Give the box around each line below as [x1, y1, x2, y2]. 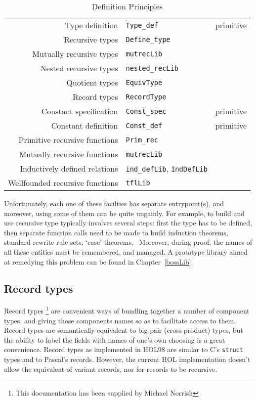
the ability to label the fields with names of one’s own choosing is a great [4, 334, 225, 345]
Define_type [126, 35, 171, 44]
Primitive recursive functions [18, 134, 118, 145]
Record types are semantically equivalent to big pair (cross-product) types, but [4, 325, 243, 335]
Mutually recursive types [32, 48, 118, 59]
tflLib [126, 178, 150, 187]
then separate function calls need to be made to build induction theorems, [4, 227, 228, 237]
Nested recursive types [40, 62, 118, 74]
